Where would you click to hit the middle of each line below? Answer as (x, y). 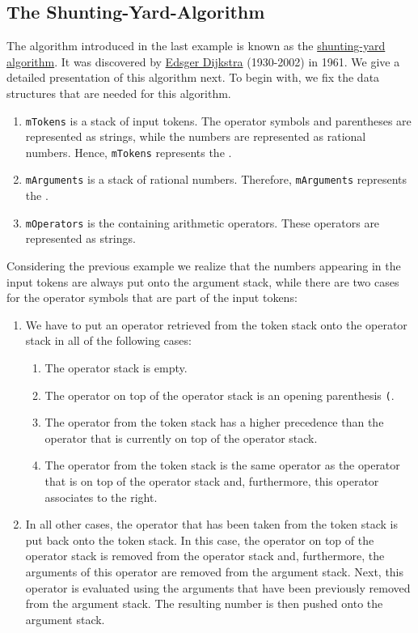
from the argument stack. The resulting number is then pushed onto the (204, 603)
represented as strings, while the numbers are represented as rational (196, 136)
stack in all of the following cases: (108, 340)
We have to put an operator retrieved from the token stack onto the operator (216, 324)
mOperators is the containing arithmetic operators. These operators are (203, 222)
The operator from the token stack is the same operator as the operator (222, 465)
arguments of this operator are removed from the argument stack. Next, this (215, 571)
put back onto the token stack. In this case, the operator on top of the (200, 540)
